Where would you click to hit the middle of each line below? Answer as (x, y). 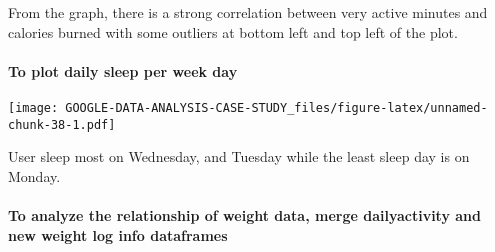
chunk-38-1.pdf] (62, 124)
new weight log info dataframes (118, 234)
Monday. (34, 175)
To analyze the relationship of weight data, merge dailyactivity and (245, 215)
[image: (33, 107)
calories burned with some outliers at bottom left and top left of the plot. (233, 31)
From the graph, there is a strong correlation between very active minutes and (248, 12)
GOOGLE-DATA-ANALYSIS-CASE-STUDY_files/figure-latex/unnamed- (276, 107)
